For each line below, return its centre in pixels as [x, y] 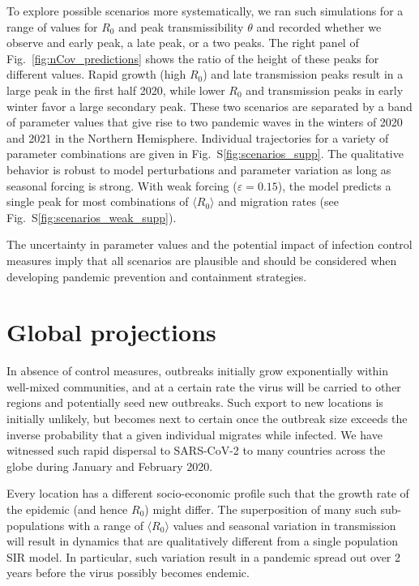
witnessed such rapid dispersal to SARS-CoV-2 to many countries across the [196, 450]
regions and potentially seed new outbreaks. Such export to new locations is [195, 402]
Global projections [111, 332]
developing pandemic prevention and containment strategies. [157, 276]
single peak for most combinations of [98, 201]
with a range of [105, 525]
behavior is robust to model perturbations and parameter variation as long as [199, 169]
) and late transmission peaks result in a [303, 74]
